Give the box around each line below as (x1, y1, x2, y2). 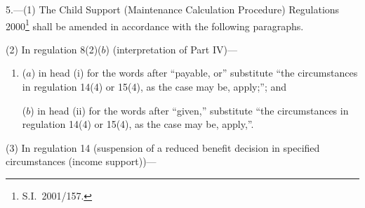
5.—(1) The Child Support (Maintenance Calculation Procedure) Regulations (6, 2, 340, 16)
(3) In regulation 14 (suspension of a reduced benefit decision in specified (6, 140, 320, 155)
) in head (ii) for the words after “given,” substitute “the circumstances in (30, 103, 349, 117)
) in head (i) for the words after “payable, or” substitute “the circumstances (31, 65, 358, 80)
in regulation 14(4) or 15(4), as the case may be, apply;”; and (22, 79, 287, 94)
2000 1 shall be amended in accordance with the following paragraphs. (6, 16, 304, 33)
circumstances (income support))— (6, 154, 157, 169)
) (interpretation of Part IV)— (105, 41, 237, 56)
